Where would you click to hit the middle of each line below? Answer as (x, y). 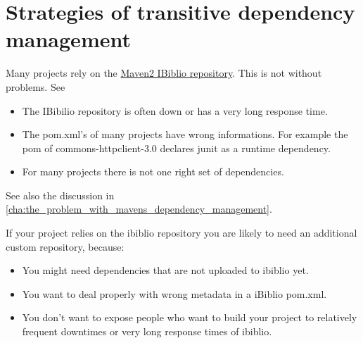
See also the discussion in (60, 195)
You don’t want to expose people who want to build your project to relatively (190, 317)
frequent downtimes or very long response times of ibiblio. (147, 331)
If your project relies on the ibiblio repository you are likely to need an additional (181, 233)
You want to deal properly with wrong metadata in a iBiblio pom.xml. (174, 293)
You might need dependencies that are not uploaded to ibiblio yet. (165, 270)
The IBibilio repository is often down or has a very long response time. (175, 110)
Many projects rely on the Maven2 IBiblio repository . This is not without (164, 73)
